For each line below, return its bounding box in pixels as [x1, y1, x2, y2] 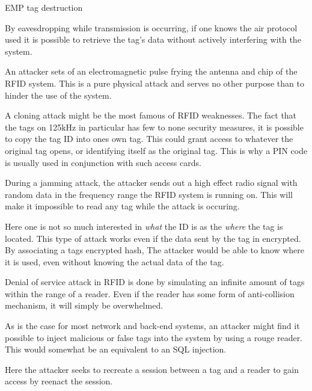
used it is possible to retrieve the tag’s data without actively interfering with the [5, 33, 301, 46]
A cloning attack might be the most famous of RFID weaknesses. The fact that [5, 109, 297, 122]
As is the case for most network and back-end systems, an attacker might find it [5, 319, 300, 332]
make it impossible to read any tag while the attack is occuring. [5, 200, 240, 212]
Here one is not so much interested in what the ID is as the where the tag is [5, 220, 283, 232]
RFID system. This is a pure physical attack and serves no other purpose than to [5, 76, 304, 89]
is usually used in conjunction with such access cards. [5, 156, 201, 168]
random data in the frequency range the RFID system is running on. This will [5, 188, 293, 200]
